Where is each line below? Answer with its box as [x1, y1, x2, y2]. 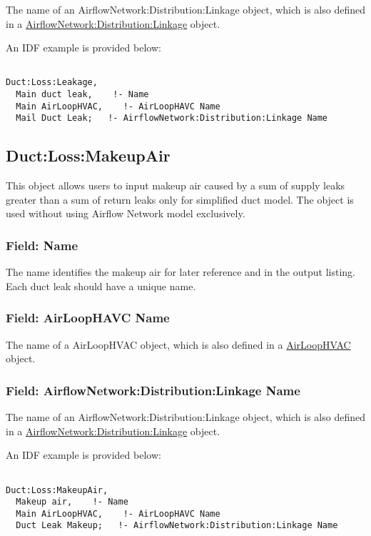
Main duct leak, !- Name [16, 89, 149, 100]
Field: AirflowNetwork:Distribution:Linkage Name [6, 381, 300, 399]
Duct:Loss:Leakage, [6, 77, 98, 88]
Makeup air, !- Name [16, 497, 128, 507]
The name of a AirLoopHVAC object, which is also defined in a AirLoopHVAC [6, 337, 351, 352]
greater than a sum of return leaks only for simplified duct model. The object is [6, 192, 354, 207]
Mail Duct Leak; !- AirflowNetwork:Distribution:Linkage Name [16, 113, 328, 124]
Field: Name [6, 236, 78, 254]
